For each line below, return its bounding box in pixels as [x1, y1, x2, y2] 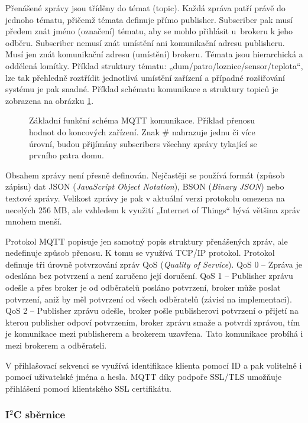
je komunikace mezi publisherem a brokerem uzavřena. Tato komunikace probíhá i [5, 327, 303, 340]
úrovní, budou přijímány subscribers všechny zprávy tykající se [29, 137, 257, 149]
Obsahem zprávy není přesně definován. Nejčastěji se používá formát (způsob [5, 168, 285, 181]
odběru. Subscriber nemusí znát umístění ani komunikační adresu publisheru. [5, 36, 285, 48]
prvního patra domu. [29, 149, 104, 161]
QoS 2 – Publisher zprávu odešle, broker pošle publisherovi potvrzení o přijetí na [5, 304, 299, 317]
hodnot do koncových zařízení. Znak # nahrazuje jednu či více [29, 125, 255, 138]
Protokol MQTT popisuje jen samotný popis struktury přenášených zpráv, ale [5, 235, 288, 247]
